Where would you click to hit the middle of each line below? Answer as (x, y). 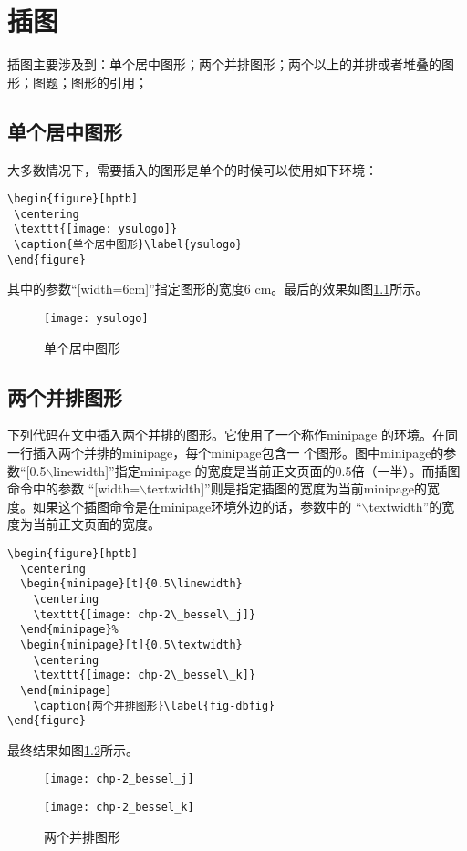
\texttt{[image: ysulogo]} (96, 229)
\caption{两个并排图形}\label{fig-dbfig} (154, 706)
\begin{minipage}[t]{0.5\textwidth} (131, 644)
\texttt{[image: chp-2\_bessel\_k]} (145, 675)
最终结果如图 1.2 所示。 (73, 749)
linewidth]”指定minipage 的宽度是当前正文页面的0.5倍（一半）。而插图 (257, 470)
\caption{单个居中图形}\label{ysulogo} (128, 245)
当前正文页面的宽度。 (96, 524)
